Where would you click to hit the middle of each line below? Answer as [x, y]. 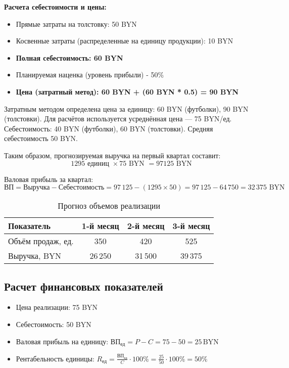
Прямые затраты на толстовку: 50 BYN [76, 24]
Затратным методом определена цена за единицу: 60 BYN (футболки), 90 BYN [126, 108]
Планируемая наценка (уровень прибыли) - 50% [90, 75]
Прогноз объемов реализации [109, 206]
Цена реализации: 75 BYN [57, 307]
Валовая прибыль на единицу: [62, 341]
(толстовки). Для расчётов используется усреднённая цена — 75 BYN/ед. [118, 119]
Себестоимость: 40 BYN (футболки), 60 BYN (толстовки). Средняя [109, 128]
